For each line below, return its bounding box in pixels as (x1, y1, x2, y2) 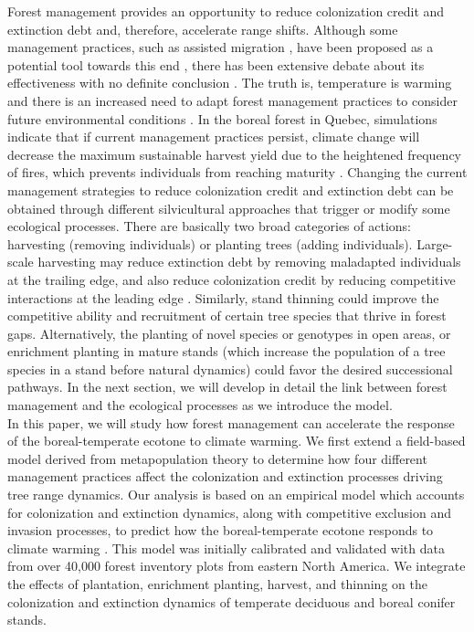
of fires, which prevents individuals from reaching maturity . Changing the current (7, 163, 468, 182)
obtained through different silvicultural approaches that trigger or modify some (7, 198, 450, 217)
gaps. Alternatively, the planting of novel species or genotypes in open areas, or (7, 323, 451, 342)
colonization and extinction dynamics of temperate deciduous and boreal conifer (7, 592, 456, 611)
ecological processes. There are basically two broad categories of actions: (7, 216, 411, 236)
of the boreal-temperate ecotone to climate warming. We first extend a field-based (7, 431, 466, 450)
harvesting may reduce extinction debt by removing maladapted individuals (37, 252, 461, 271)
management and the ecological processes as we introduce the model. (7, 395, 393, 415)
